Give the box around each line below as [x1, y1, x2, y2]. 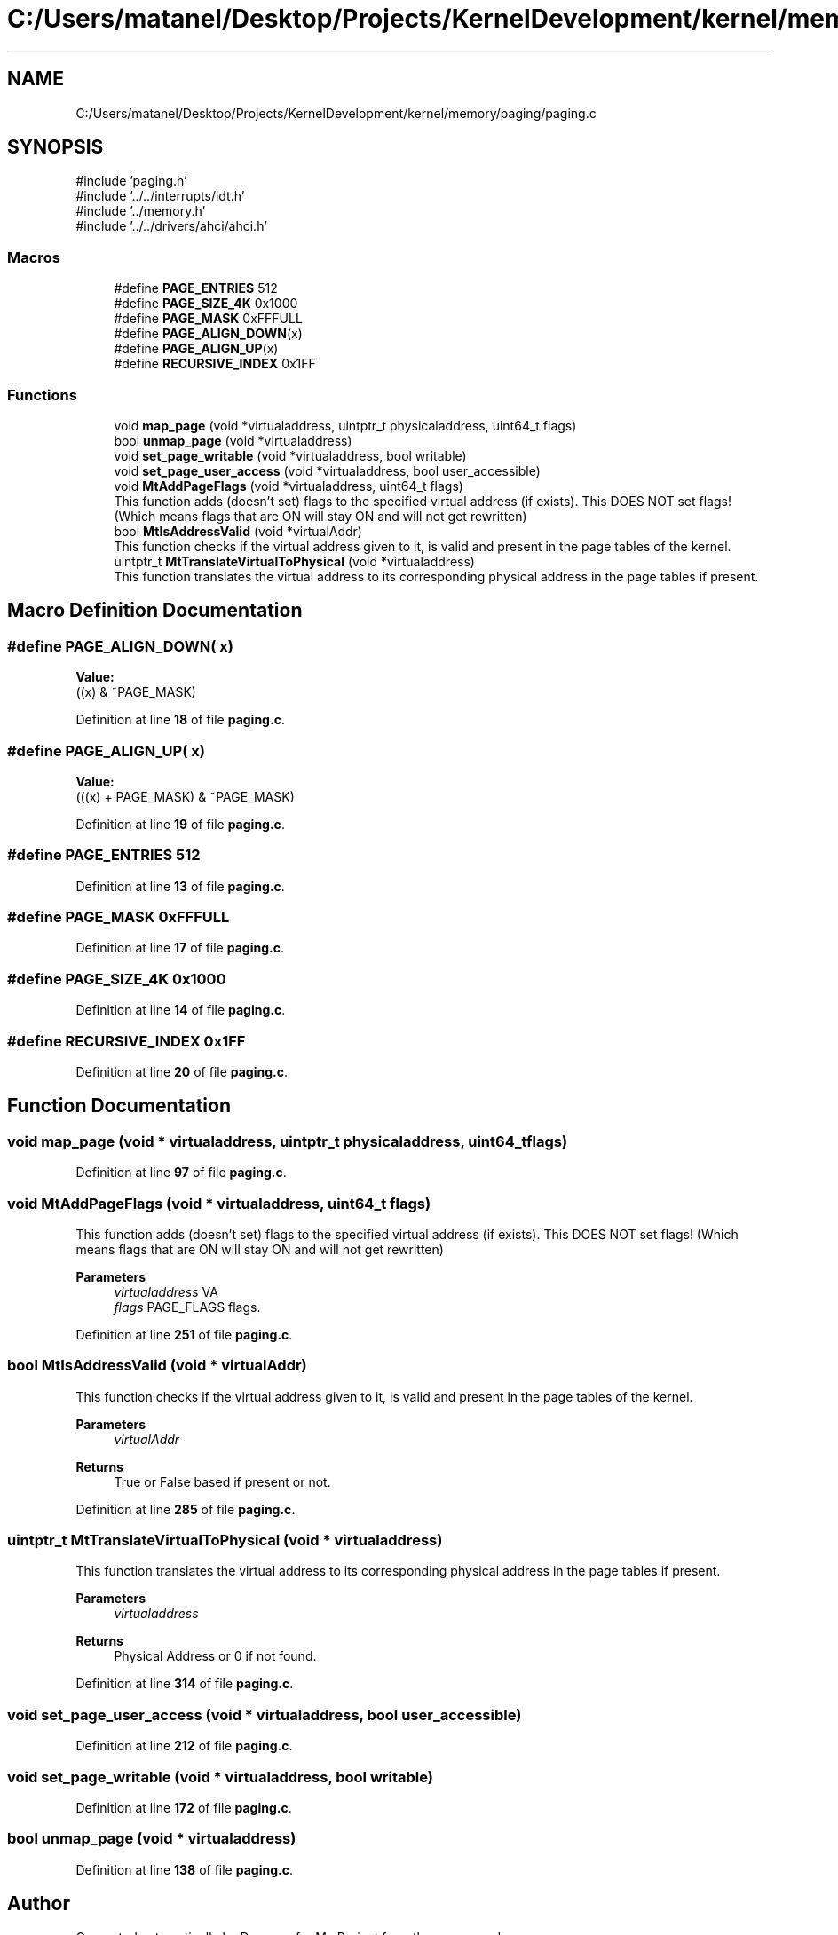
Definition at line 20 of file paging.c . [75, 1063, 289, 1079]
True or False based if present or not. [114, 1473, 331, 1489]
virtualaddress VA [114, 1283, 218, 1299]
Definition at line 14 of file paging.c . [75, 1002, 286, 1018]
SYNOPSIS [7, 136, 104, 159]
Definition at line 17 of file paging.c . [75, 940, 284, 956]
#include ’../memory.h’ [75, 203, 206, 219]
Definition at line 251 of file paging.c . [75, 1326, 293, 1342]
